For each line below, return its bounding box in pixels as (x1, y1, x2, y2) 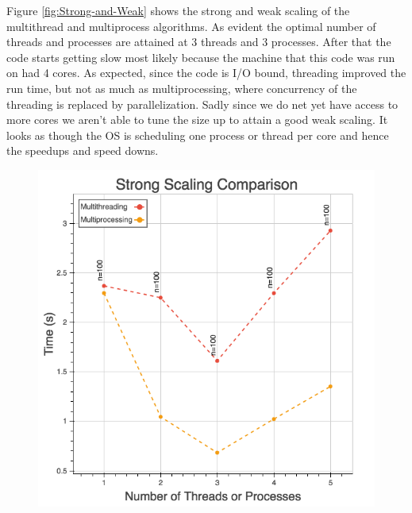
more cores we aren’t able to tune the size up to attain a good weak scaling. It (6, 111, 388, 128)
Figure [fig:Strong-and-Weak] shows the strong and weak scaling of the (6, 2, 350, 18)
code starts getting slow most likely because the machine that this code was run (6, 48, 395, 65)
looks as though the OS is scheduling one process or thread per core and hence (6, 126, 389, 143)
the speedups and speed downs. (6, 142, 159, 159)
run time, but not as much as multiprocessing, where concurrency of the (6, 79, 357, 96)
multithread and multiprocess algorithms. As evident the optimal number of (6, 17, 376, 34)
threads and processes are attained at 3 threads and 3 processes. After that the (6, 33, 391, 50)
